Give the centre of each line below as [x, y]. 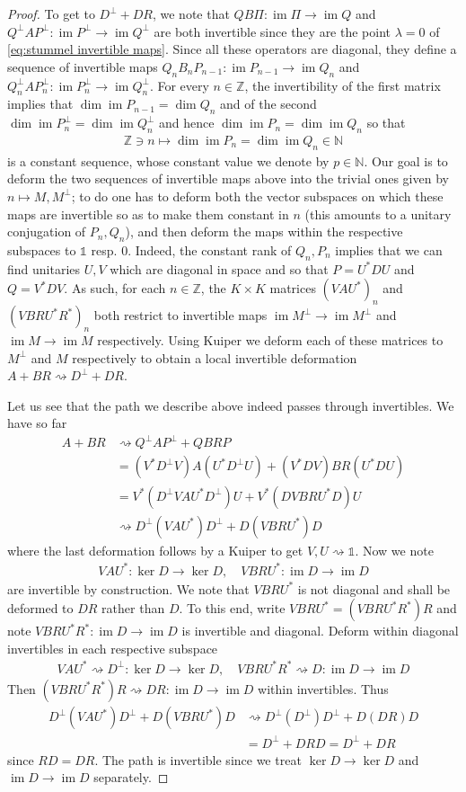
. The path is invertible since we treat [198, 759]
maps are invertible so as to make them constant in [148, 214]
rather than [133, 608]
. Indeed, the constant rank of [210, 249]
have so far [37, 423]
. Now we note [394, 550]
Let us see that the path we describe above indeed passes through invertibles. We [231, 405]
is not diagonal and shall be [374, 588]
